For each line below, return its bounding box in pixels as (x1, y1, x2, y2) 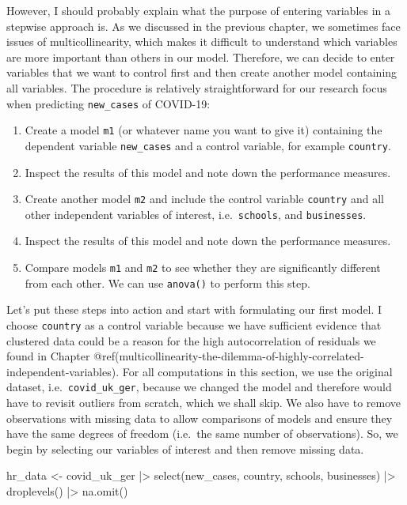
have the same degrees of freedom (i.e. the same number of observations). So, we (6, 425, 398, 442)
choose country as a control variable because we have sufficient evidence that (6, 316, 382, 333)
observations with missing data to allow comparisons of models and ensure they (6, 409, 393, 426)
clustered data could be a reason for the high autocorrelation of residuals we (6, 332, 376, 349)
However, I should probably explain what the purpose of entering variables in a (6, 2, 391, 18)
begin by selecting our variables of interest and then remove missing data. (6, 440, 364, 457)
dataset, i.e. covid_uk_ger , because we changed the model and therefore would (6, 379, 392, 395)
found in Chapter (6, 348, 90, 364)
